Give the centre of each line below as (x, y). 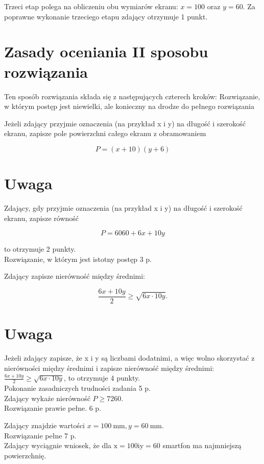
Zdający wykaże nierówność (47, 398)
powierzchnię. (25, 455)
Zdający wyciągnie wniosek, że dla (58, 445)
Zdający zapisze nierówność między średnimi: (75, 276)
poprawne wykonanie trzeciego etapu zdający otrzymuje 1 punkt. (106, 16)
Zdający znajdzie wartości (45, 425)
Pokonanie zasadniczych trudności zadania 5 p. (78, 388)
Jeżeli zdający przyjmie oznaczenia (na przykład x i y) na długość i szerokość (125, 123)
